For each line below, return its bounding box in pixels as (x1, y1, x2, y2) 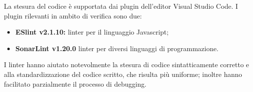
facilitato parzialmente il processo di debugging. (4, 78, 147, 89)
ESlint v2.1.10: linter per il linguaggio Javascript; (15, 27, 169, 37)
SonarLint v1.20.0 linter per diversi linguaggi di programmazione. (15, 43, 219, 53)
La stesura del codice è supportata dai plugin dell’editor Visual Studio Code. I (4, 1, 238, 11)
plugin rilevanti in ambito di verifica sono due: (4, 10, 142, 20)
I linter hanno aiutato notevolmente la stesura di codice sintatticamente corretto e (4, 59, 249, 70)
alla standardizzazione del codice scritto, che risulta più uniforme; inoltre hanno (4, 69, 242, 79)
